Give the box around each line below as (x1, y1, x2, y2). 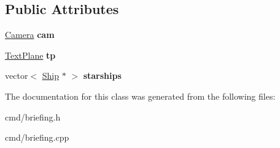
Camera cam (5, 28, 55, 41)
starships (83, 69, 122, 82)
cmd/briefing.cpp (5, 131, 69, 144)
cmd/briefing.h (5, 110, 61, 123)
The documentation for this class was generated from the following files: (5, 89, 276, 102)
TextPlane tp (5, 48, 56, 61)
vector (5, 69, 28, 82)
